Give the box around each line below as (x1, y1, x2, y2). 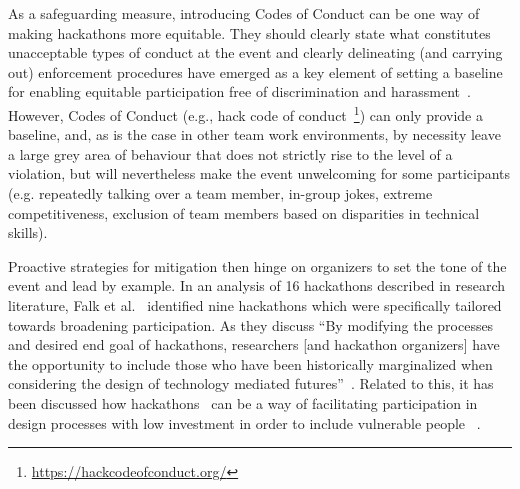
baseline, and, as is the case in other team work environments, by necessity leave (8, 124, 501, 145)
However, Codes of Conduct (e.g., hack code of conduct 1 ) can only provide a (8, 101, 483, 125)
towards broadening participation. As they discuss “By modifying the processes (8, 314, 494, 335)
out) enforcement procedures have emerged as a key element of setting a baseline (8, 61, 503, 82)
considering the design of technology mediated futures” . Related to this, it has (8, 373, 494, 394)
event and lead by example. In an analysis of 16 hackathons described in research (8, 275, 506, 296)
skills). (8, 222, 48, 243)
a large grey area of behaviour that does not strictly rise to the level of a (8, 143, 453, 164)
